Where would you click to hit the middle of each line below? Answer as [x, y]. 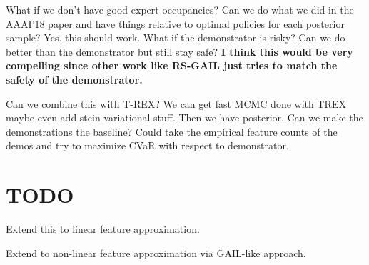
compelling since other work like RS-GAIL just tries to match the [172, 65]
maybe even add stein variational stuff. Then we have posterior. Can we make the [184, 117]
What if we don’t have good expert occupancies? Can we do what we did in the [180, 9]
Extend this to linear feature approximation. [103, 229]
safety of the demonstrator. [74, 79]
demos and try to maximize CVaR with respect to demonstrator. [147, 145]
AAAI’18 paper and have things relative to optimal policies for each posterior [175, 23]
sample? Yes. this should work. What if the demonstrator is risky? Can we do [176, 37]
